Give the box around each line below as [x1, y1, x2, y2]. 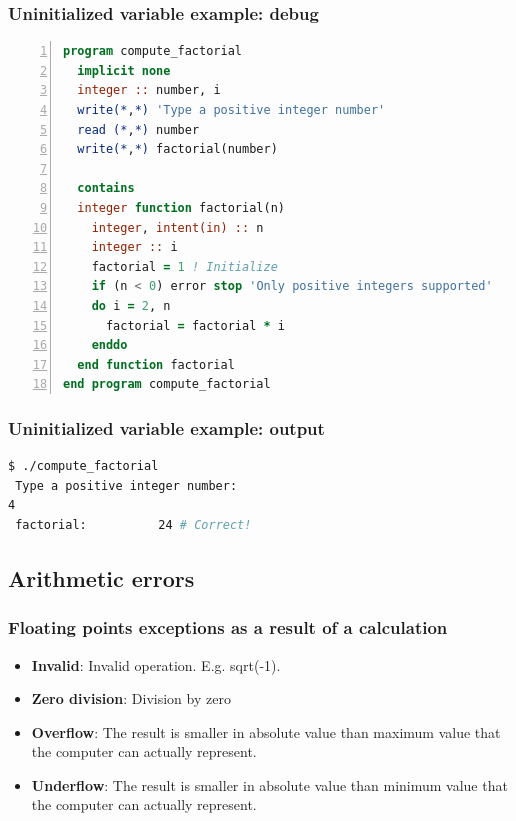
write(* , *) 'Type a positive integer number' [77, 103, 386, 117]
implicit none [77, 63, 171, 78]
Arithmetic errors [8, 562, 195, 593]
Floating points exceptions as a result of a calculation [8, 615, 448, 640]
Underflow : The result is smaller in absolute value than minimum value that [31, 774, 508, 795]
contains [77, 181, 135, 196]
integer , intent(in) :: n [91, 220, 264, 235]
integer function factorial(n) [77, 200, 285, 215]
